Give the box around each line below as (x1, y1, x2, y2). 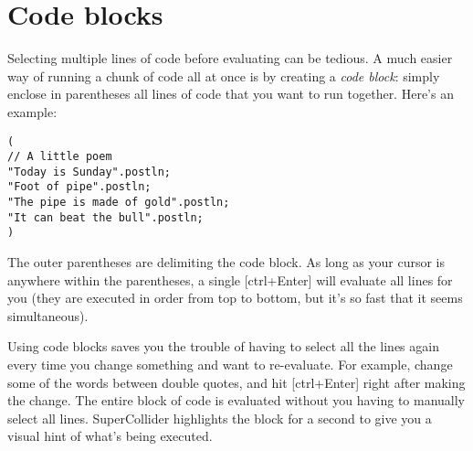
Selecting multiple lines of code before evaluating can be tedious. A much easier (7, 48, 453, 68)
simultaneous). (7, 306, 89, 325)
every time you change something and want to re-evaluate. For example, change (7, 355, 453, 374)
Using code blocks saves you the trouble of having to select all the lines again (7, 337, 439, 356)
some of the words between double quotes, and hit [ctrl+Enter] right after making (7, 372, 466, 392)
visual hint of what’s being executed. (7, 426, 213, 446)
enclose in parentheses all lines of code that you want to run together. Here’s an (7, 84, 454, 103)
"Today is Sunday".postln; (7, 165, 171, 178)
